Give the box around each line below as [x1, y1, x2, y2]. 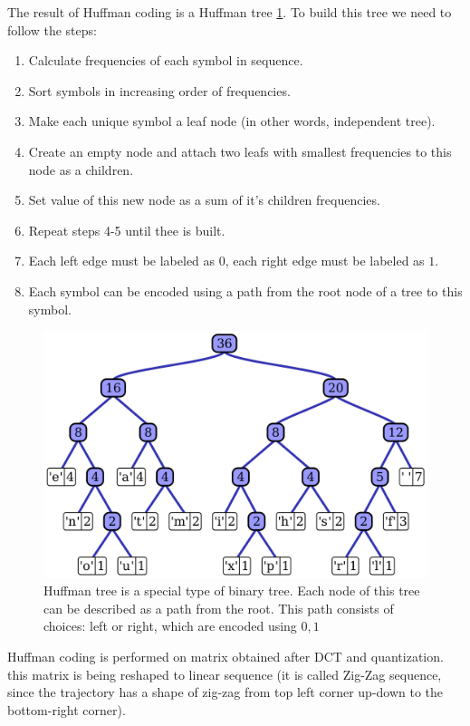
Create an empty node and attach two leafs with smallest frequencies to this [28, 141, 452, 160]
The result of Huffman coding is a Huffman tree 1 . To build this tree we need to [7, 3, 452, 21]
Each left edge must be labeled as [28, 251, 216, 270]
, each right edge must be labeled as [225, 251, 425, 270]
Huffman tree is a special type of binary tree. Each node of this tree [43, 581, 420, 600]
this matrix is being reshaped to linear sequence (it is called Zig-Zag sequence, [7, 664, 442, 683]
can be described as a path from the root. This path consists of [43, 598, 394, 617]
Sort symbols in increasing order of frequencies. [28, 81, 291, 100]
